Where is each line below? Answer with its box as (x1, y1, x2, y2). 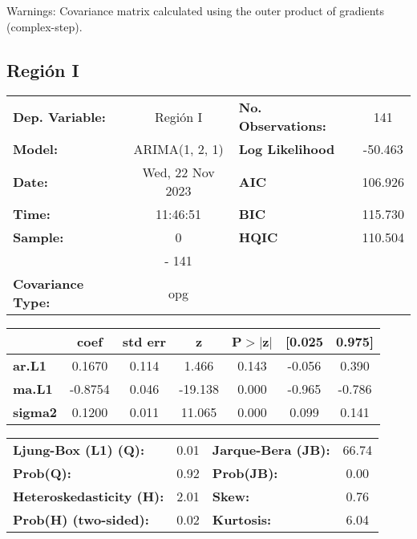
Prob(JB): (212, 464, 278, 483)
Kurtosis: (212, 510, 272, 529)
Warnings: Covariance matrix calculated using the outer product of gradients (6, 2, 385, 18)
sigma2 (13, 403, 58, 422)
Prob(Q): (13, 464, 71, 483)
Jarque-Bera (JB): (212, 440, 330, 460)
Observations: (238, 116, 326, 136)
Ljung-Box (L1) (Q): (13, 440, 145, 460)
